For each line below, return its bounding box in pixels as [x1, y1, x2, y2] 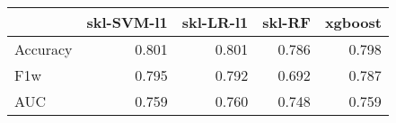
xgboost [324, 12, 382, 32]
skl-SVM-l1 [86, 12, 168, 32]
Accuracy [14, 39, 73, 59]
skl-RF [262, 12, 311, 32]
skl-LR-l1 [181, 12, 249, 32]
